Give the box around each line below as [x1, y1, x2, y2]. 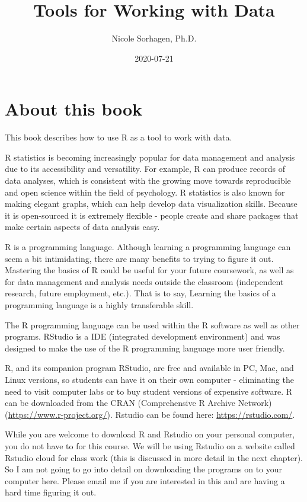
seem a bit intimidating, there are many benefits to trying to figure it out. [5, 252, 274, 264]
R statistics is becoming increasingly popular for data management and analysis [5, 151, 295, 163]
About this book [5, 97, 143, 121]
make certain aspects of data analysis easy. [5, 220, 160, 233]
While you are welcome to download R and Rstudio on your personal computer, [5, 428, 295, 440]
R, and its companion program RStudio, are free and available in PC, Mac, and [5, 362, 294, 374]
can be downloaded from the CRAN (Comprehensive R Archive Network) [5, 397, 272, 409]
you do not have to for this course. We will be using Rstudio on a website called [5, 439, 295, 452]
